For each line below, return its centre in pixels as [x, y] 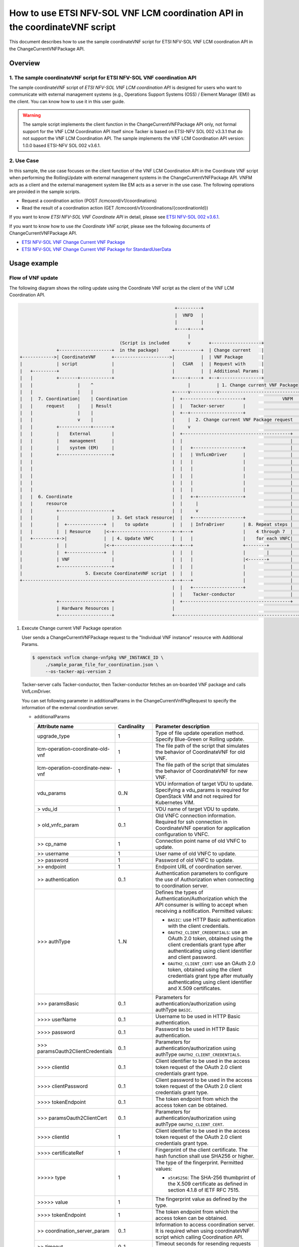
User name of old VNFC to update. [196, 853]
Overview [25, 63]
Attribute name [56, 726]
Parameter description [182, 726]
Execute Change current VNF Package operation [72, 628]
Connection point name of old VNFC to [201, 840]
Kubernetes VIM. [175, 802]
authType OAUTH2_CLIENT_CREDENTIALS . [198, 1054]
